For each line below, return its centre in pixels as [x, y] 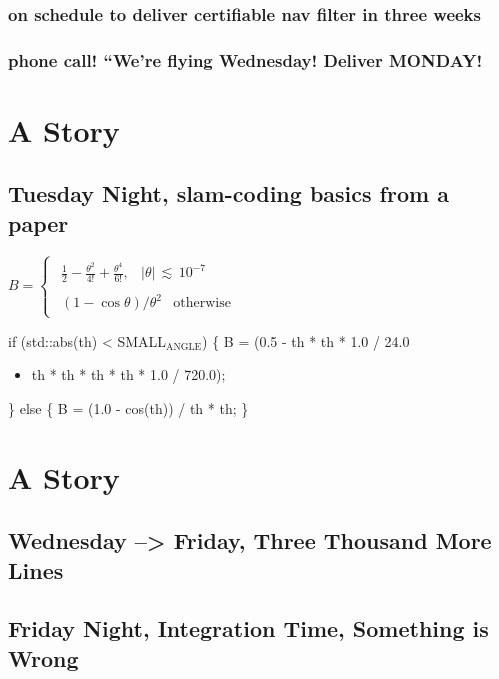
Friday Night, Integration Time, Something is [248, 628]
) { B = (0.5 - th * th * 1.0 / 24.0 [306, 340]
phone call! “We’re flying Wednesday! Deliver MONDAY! [245, 59]
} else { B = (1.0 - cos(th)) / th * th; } [128, 407]
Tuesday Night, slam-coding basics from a [228, 193]
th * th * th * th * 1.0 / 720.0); [128, 374]
